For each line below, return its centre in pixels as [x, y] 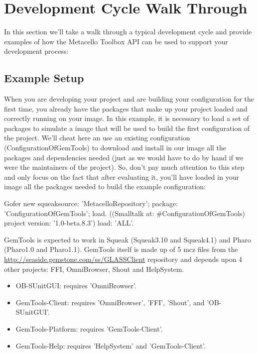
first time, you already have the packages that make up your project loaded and [126, 108]
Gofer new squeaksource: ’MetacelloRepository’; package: [91, 203]
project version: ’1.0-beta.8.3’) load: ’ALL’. [69, 223]
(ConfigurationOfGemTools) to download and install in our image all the [115, 148]
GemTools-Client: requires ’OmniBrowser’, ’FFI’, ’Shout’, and [110, 302]
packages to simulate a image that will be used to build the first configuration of [127, 128]
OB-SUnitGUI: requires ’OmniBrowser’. [76, 286]
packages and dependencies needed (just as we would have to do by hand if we [124, 157]
